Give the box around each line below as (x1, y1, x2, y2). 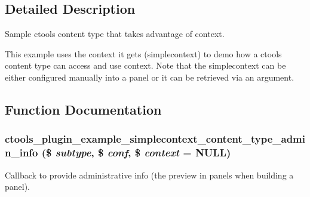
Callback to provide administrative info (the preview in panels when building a (5, 168, 294, 181)
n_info (5, 145, 38, 160)
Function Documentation (5, 100, 162, 118)
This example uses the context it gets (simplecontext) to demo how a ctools (5, 47, 282, 60)
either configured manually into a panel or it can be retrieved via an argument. (5, 70, 294, 83)
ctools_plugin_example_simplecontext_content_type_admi (5, 131, 305, 146)
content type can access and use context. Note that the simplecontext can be (5, 59, 286, 72)
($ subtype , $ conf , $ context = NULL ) (41, 145, 231, 160)
